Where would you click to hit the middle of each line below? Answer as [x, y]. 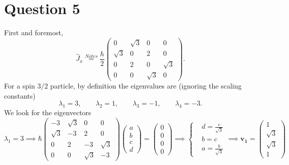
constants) [20, 95]
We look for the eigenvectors [48, 112]
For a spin [20, 86]
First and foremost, [34, 32]
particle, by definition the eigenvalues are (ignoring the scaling [146, 86]
